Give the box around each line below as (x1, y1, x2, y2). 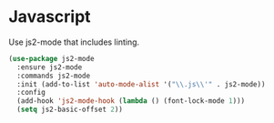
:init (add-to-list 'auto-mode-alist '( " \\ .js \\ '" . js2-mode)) (16, 79, 266, 88)
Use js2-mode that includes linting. (8, 36, 140, 47)
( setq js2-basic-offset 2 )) (16, 105, 124, 115)
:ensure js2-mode (16, 62, 83, 72)
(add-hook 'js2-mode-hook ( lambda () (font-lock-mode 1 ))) (16, 97, 246, 106)
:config (16, 88, 46, 97)
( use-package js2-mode (8, 54, 95, 63)
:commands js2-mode (16, 71, 91, 80)
